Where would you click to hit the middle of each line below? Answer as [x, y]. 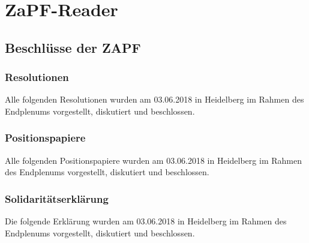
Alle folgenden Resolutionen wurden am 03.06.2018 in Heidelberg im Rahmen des [154, 99]
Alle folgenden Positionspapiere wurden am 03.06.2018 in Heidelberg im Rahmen [153, 160]
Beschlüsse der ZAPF [73, 47]
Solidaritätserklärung [57, 198]
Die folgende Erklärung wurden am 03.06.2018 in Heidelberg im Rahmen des [146, 221]
